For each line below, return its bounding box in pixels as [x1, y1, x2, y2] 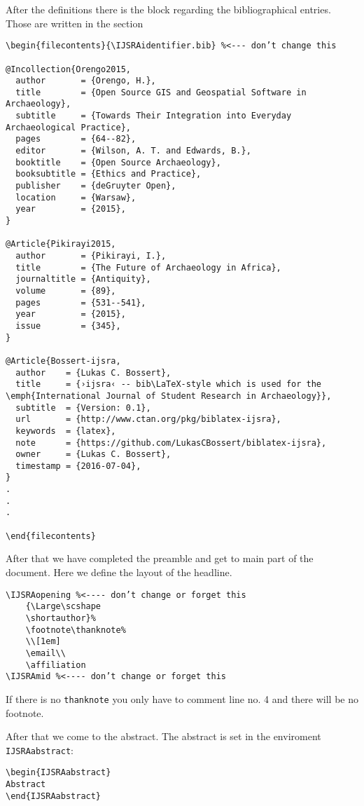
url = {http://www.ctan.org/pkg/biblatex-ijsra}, [15, 414, 281, 425]
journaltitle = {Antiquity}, [15, 274, 151, 285]
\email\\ [25, 648, 66, 658]
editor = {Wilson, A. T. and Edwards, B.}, [15, 146, 251, 156]
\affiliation [25, 660, 86, 670]
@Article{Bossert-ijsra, [6, 355, 121, 366]
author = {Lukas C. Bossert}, [15, 367, 171, 378]
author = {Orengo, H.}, [15, 76, 156, 86]
